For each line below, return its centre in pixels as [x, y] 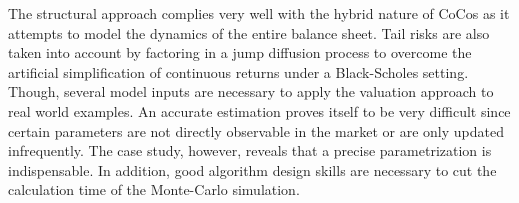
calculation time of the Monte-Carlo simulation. [154, 189]
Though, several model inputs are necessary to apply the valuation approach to [251, 91]
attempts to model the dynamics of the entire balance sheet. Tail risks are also [249, 32]
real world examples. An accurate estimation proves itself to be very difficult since [259, 110]
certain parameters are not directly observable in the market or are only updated [256, 130]
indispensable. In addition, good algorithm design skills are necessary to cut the [252, 169]
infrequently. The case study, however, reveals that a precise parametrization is [250, 150]
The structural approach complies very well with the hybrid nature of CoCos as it [259, 13]
